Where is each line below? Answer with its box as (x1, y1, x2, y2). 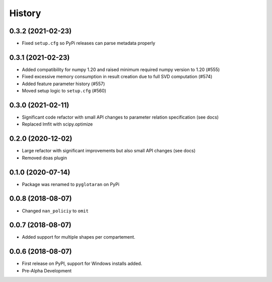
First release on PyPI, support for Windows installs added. (22, 260, 143, 267)
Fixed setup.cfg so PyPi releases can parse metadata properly (22, 40, 156, 46)
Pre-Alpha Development (22, 267, 72, 273)
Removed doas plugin (22, 154, 67, 161)
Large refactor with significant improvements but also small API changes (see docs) (22, 148, 196, 154)
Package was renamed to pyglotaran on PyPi (22, 181, 119, 187)
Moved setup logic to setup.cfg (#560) (22, 88, 107, 94)
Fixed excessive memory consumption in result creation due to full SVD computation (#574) (22, 74, 213, 80)
